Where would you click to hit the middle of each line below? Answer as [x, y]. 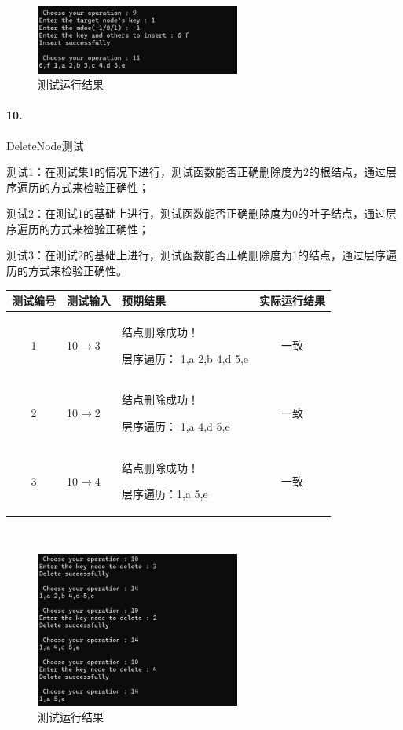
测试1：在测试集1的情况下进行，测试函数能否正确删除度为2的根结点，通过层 [201, 172]
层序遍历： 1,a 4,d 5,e [176, 426]
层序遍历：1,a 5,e [165, 494]
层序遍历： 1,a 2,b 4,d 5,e [185, 358]
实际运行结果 [292, 301]
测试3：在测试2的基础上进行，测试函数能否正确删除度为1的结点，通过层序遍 [201, 255]
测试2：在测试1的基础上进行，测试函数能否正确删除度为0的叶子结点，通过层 [201, 213]
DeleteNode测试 [45, 145]
